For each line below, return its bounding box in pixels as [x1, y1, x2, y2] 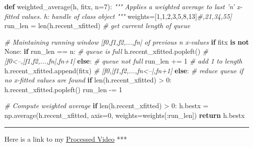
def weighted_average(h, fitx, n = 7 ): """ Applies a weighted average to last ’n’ [4, 1, 235, 11]
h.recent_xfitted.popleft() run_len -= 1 [4, 84, 122, 94]
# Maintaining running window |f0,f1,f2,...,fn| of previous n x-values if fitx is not [4, 36, 249, 47]
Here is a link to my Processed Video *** [4, 133, 127, 144]
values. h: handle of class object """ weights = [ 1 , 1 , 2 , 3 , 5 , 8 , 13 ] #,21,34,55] [21, 11, 232, 21]
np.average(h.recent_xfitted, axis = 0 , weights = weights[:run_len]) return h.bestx [4, 110, 245, 120]
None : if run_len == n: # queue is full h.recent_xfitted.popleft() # [4, 46, 208, 56]
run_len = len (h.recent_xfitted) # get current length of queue [4, 20, 190, 31]
